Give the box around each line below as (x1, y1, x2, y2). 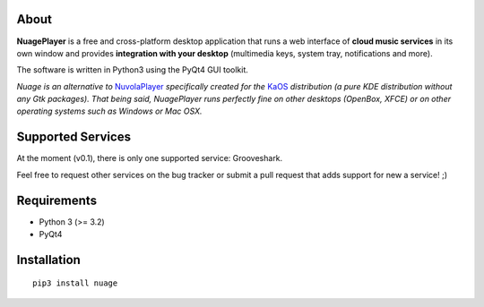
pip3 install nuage (32, 278, 118, 288)
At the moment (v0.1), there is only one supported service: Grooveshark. (16, 153, 283, 164)
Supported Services (16, 130, 132, 145)
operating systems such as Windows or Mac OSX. (16, 106, 203, 116)
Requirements (16, 192, 98, 208)
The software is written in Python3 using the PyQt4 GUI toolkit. (16, 64, 248, 75)
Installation (16, 252, 81, 268)
